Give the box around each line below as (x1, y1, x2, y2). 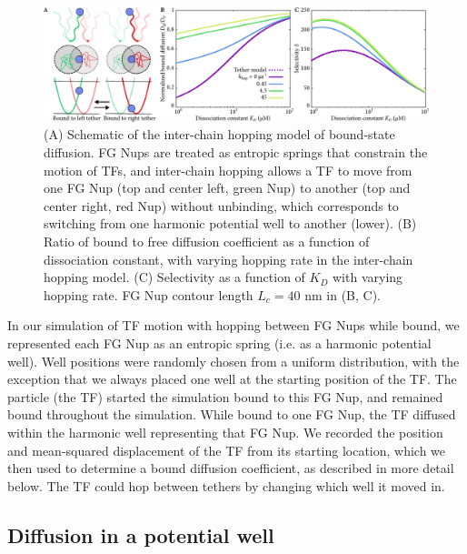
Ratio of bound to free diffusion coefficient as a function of (44, 232, 370, 251)
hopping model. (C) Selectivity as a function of (44, 267, 305, 287)
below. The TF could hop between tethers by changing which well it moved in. (7, 476, 445, 495)
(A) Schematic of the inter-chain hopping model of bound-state (44, 125, 395, 144)
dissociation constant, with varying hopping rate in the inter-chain (44, 249, 413, 268)
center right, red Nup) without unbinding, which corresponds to (44, 196, 399, 215)
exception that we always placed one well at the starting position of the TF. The (7, 369, 457, 388)
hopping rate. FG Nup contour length (44, 285, 253, 304)
